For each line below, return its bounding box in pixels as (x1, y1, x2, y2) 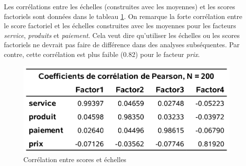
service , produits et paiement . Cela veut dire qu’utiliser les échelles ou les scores (4, 30, 240, 40)
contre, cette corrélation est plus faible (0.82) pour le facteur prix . (4, 49, 200, 59)
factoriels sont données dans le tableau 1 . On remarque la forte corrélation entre (4, 11, 243, 21)
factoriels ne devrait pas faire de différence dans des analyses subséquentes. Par (4, 39, 240, 50)
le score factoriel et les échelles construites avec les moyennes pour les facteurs (4, 20, 236, 31)
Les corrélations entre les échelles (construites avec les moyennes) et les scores (4, 1, 235, 11)
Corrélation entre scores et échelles (23, 154, 126, 165)
